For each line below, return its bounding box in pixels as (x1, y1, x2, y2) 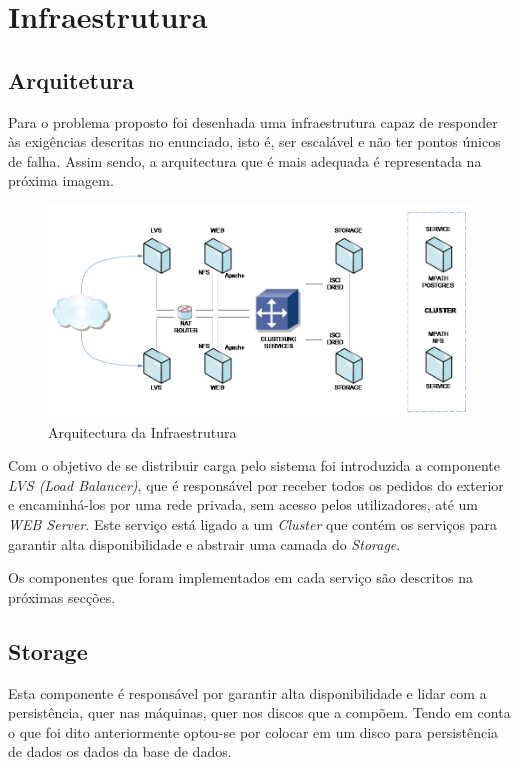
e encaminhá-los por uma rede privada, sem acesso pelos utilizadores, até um (8, 494, 478, 515)
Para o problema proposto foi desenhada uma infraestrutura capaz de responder (8, 111, 498, 132)
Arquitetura (8, 64, 135, 95)
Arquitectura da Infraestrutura (48, 421, 237, 442)
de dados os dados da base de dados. (8, 741, 232, 762)
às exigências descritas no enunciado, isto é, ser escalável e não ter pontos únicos (8, 131, 501, 152)
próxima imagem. (8, 170, 114, 191)
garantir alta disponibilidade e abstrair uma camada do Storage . (8, 533, 401, 554)
